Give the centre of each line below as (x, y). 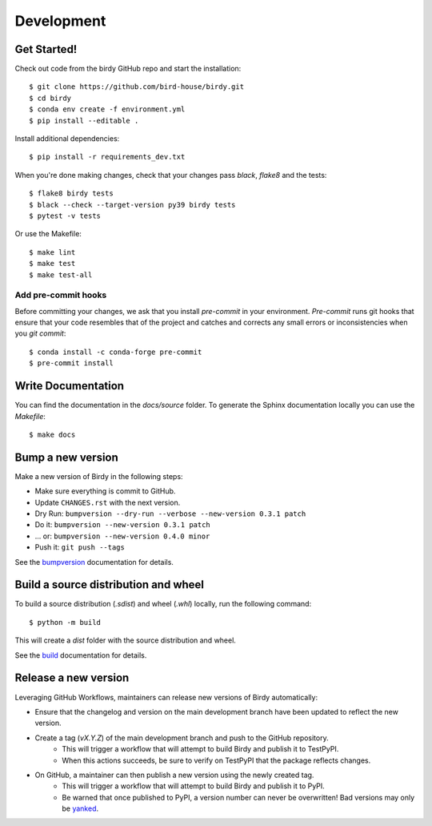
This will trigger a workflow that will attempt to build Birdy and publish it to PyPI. (194, 786)
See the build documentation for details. (81, 655)
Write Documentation (69, 386)
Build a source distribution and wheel (109, 585)
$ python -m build (65, 622)
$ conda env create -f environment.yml (107, 109)
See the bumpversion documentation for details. (94, 562)
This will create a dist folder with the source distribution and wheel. (125, 640)
